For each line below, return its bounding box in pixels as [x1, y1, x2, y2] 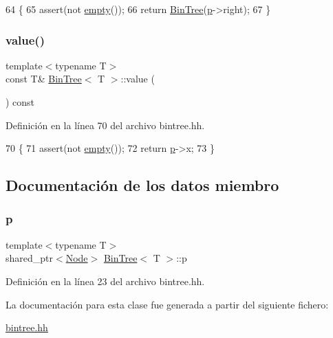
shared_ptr [6, 251, 54, 265]
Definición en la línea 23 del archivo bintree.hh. [6, 273, 205, 288]
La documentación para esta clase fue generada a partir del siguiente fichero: [6, 297, 329, 311]
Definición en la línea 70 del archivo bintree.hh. [6, 117, 205, 132]
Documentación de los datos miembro [6, 174, 279, 196]
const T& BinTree [6, 71, 82, 86]
